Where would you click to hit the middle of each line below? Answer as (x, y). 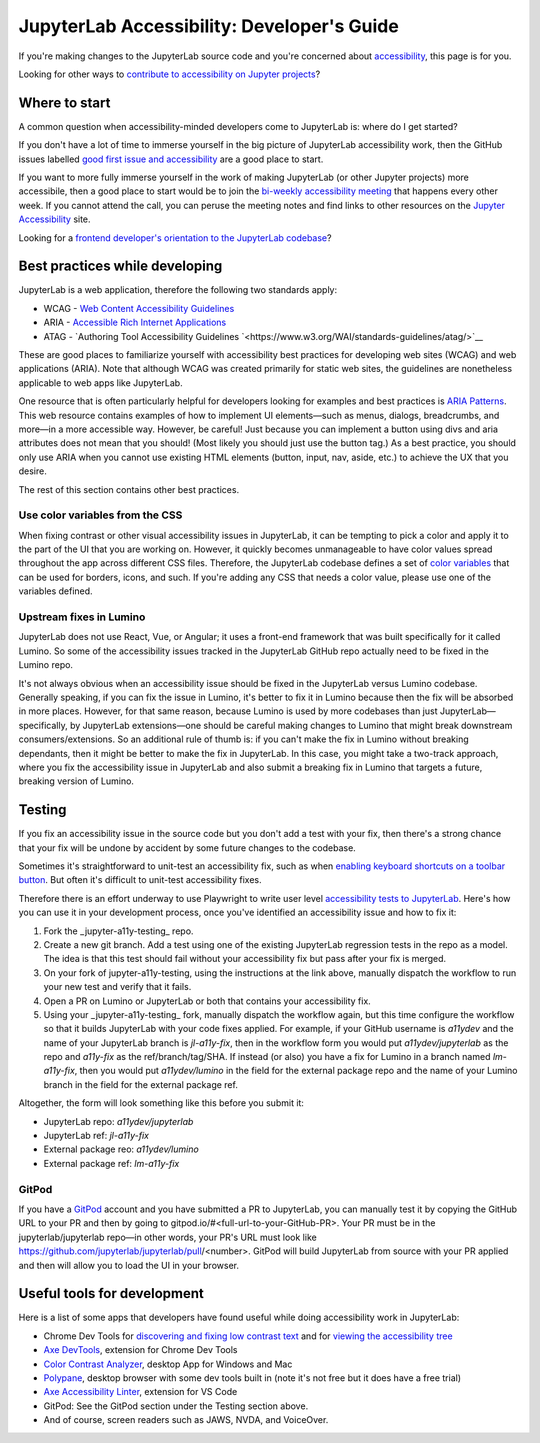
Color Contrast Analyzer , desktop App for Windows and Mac (168, 1364)
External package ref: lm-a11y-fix (111, 1163)
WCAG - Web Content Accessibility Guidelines (139, 308)
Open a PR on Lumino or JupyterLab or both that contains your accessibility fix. (207, 1001)
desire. (32, 471)
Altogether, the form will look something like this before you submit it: (161, 1103)
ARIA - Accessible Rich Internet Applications (135, 322)
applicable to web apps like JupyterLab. (101, 382)
